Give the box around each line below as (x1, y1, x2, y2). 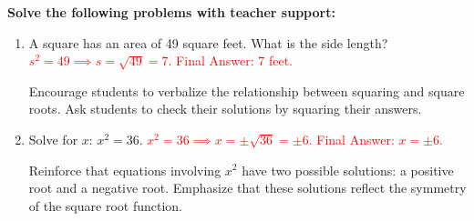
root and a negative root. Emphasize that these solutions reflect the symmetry (28, 178, 467, 197)
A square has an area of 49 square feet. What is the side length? (28, 33, 388, 52)
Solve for (28, 129, 78, 148)
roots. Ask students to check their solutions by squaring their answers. (28, 99, 422, 118)
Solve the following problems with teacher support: (7, 3, 335, 21)
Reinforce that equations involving (28, 160, 222, 179)
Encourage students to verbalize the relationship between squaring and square (28, 81, 465, 100)
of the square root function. (28, 196, 182, 215)
